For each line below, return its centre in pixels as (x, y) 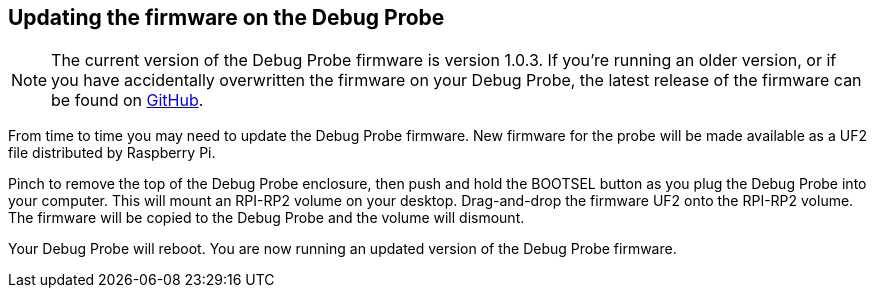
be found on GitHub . (127, 100)
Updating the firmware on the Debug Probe (226, 17)
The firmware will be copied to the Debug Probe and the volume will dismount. (266, 218)
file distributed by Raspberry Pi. (112, 153)
